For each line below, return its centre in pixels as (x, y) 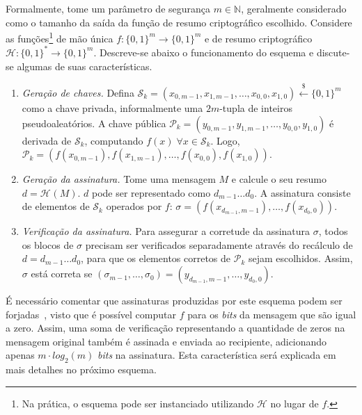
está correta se (62, 274)
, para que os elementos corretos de (156, 258)
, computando (114, 140)
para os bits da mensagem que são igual (272, 314)
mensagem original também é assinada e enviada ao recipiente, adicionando (166, 341)
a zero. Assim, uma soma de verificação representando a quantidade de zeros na (175, 328)
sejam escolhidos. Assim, (300, 258)
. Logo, (225, 140)
